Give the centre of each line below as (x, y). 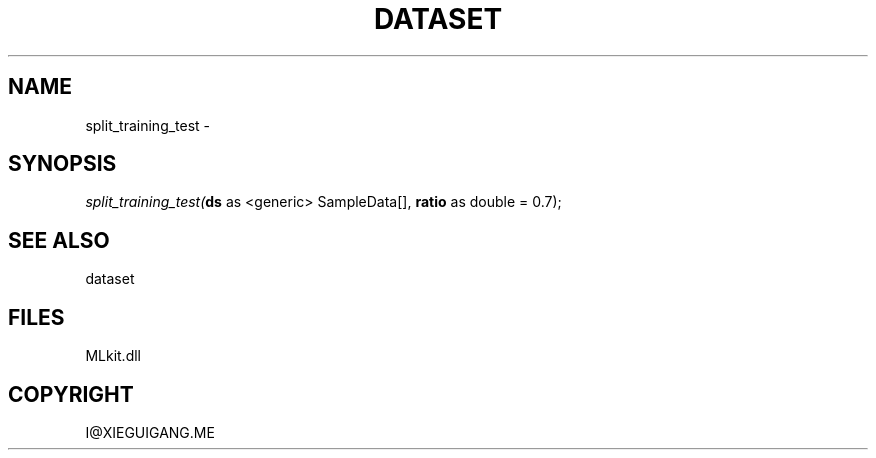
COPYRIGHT (71, 394)
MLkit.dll (113, 356)
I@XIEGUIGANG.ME (150, 432)
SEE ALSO (59, 240)
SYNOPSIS (62, 164)
